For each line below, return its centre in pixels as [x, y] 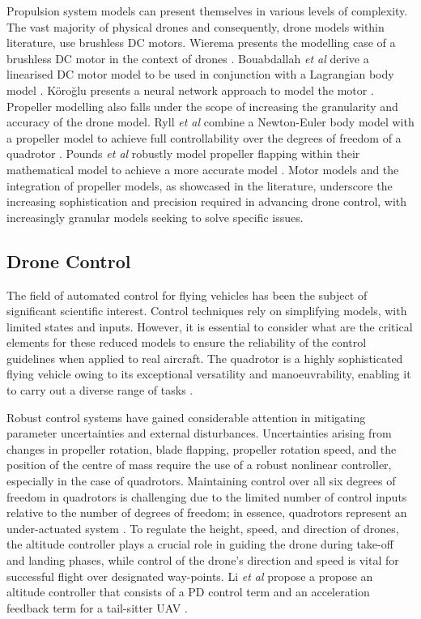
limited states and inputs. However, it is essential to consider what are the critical [210, 326]
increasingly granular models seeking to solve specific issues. [155, 217]
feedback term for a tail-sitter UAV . [97, 607]
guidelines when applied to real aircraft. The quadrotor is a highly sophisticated [205, 358]
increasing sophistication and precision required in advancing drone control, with [207, 201]
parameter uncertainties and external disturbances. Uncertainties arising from [199, 433]
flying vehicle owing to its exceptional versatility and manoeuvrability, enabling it [209, 374]
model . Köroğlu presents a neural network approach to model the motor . [190, 90]
